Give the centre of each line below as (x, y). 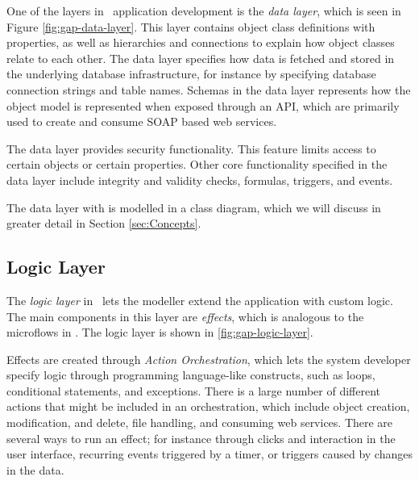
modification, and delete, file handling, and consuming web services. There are (200, 422)
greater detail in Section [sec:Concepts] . (104, 223)
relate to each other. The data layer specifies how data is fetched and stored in (201, 58)
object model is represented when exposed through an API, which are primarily (203, 105)
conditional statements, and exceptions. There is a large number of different (194, 390)
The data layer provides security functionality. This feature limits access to (191, 148)
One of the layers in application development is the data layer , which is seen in (204, 10)
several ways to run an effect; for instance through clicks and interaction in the (201, 438)
